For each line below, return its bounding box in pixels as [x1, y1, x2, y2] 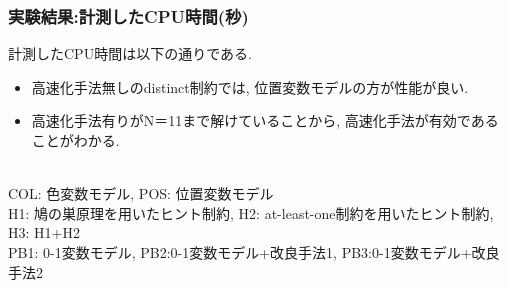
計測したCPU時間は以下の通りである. [8, 43, 252, 64]
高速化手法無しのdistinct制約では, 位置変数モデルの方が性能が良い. [31, 76, 469, 97]
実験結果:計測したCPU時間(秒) [8, 3, 249, 28]
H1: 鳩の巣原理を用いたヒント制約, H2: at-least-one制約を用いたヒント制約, [8, 202, 494, 223]
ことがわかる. [31, 130, 120, 150]
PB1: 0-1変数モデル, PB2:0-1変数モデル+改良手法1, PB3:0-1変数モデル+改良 [8, 241, 500, 262]
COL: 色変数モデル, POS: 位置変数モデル [8, 183, 274, 204]
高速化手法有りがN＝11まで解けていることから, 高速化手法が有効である [31, 110, 499, 131]
